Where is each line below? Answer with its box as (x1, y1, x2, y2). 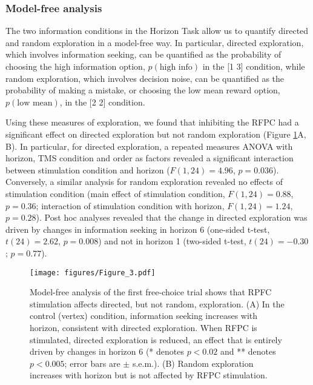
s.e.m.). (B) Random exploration (132, 357, 254, 369)
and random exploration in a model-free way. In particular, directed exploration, (5, 36, 304, 49)
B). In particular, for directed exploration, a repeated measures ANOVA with (5, 139, 293, 152)
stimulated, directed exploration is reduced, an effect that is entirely (30, 333, 282, 346)
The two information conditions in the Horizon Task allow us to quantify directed (5, 24, 309, 37)
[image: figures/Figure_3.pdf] (30, 268, 156, 277)
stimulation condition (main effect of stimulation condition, (5, 187, 225, 199)
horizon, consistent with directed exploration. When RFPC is (30, 321, 257, 333)
